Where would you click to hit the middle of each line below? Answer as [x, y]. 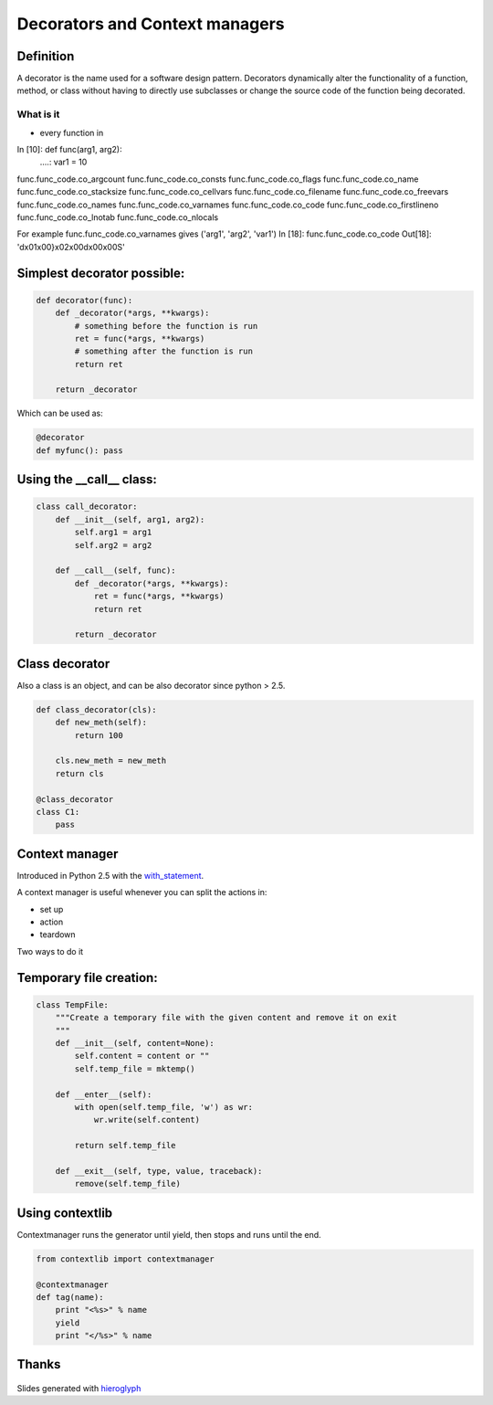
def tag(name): [70, 1297]
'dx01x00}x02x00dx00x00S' [71, 247]
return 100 [99, 735]
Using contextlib [65, 1213]
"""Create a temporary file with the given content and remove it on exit [226, 1018]
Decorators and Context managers [151, 24]
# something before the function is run [166, 326]
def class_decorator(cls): [96, 709]
